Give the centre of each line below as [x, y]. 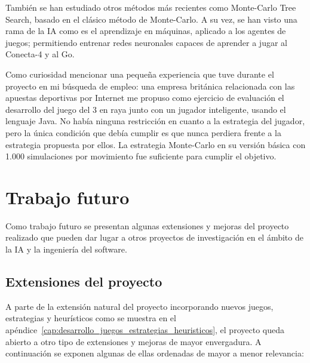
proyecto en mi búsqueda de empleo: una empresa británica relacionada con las [150, 86]
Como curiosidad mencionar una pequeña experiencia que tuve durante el [140, 74]
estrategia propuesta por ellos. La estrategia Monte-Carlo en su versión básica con [156, 144]
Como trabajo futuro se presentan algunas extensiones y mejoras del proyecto [147, 225]
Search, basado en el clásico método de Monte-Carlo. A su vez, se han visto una [151, 19]
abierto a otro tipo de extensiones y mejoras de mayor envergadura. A [133, 341]
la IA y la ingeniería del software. [66, 249]
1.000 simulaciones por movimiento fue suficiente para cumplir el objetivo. [141, 156]
